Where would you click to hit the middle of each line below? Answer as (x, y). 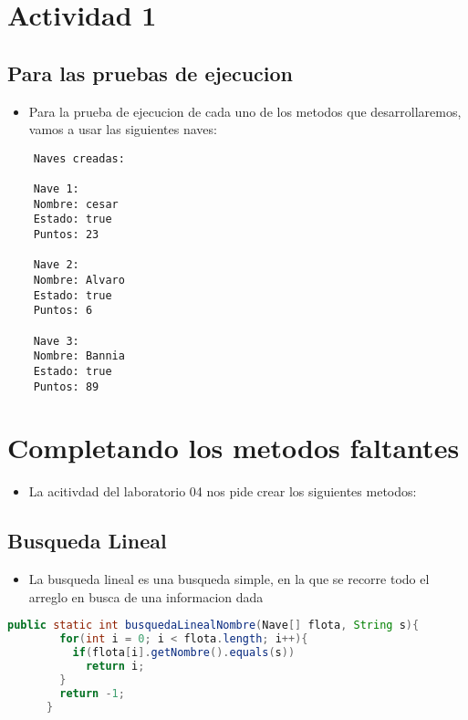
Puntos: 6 (63, 311)
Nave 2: (56, 265)
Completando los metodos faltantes (234, 448)
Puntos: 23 (66, 235)
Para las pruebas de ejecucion (151, 73)
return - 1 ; (92, 693)
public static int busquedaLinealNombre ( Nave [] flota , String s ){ (213, 626)
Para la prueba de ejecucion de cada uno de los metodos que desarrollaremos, (245, 111)
